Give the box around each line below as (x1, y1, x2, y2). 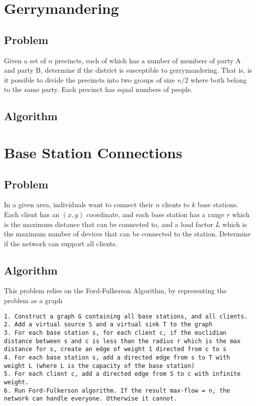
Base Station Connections (4, 142, 183, 162)
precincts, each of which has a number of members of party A (55, 55, 241, 65)
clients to (162, 199, 190, 210)
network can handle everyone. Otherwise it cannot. (4, 395, 177, 403)
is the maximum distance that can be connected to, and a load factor (4, 219, 214, 229)
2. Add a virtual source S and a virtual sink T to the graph (4, 321, 213, 328)
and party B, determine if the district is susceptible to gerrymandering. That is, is (4, 65, 252, 75)
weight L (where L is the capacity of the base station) (4, 362, 195, 369)
